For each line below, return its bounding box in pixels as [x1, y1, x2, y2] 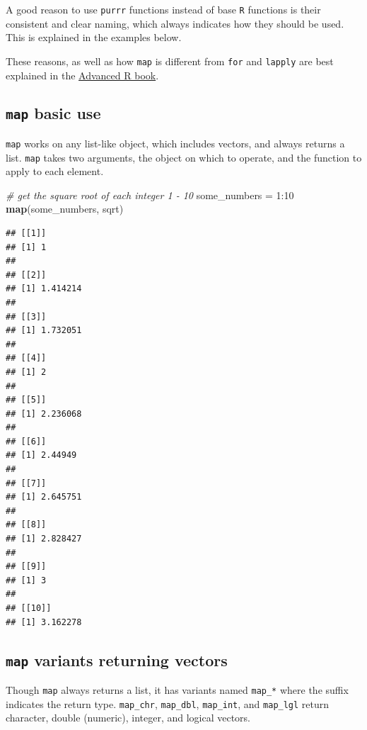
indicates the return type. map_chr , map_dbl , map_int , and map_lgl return [6, 696, 330, 711]
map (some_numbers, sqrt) [6, 201, 124, 216]
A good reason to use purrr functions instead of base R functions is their [6, 2, 321, 16]
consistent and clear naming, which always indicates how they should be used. [6, 16, 344, 30]
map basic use [6, 102, 101, 124]
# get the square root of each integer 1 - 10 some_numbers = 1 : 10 [6, 187, 294, 202]
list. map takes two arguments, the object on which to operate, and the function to [6, 150, 362, 164]
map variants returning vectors [6, 648, 228, 670]
